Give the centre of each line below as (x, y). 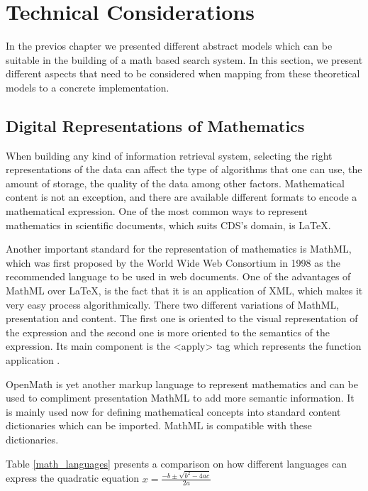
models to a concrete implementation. (88, 87)
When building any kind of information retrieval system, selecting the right (169, 155)
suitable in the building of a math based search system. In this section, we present (184, 59)
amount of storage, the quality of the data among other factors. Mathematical (175, 183)
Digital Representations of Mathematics (155, 125)
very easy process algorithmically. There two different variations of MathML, (173, 304)
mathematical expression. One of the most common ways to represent (157, 211)
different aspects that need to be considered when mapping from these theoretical (183, 73)
